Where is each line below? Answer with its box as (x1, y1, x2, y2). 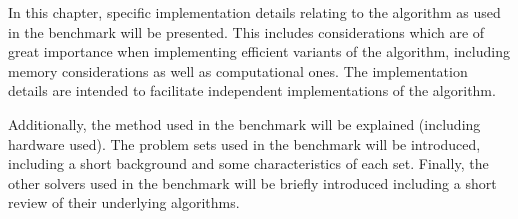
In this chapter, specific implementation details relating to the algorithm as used (8, 2, 501, 22)
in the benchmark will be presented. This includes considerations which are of (8, 21, 485, 42)
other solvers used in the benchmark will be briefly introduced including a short (8, 172, 497, 193)
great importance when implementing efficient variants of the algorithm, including (8, 41, 510, 62)
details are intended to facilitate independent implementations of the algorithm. (8, 80, 496, 101)
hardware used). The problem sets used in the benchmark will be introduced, (8, 133, 481, 154)
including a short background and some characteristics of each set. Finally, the (8, 153, 489, 174)
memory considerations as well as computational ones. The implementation (8, 60, 468, 81)
